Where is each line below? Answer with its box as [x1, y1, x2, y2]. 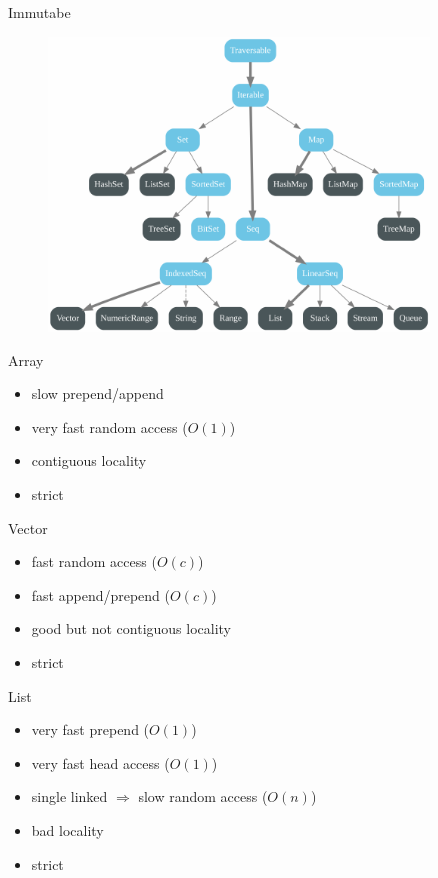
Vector [8, 517, 48, 538]
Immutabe [8, 2, 71, 22]
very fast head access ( [31, 752, 170, 773]
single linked [31, 786, 108, 807]
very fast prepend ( [31, 719, 150, 740]
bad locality [31, 819, 104, 840]
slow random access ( [138, 786, 268, 807]
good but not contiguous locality [31, 618, 232, 639]
